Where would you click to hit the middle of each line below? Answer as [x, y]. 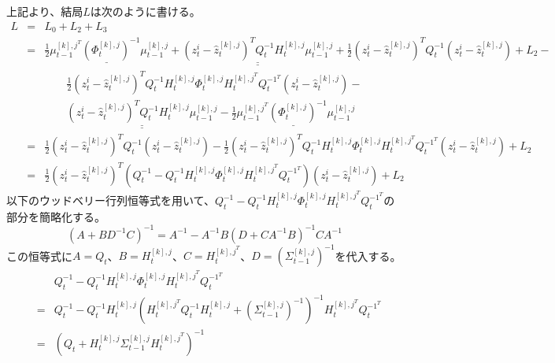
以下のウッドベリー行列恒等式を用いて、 [111, 200]
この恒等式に [39, 256]
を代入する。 [368, 256]
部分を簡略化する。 [56, 216]
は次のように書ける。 [145, 11]
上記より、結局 [45, 11]
